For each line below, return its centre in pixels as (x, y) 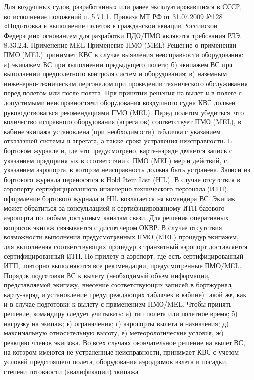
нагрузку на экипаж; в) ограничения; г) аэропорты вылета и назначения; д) (116, 323)
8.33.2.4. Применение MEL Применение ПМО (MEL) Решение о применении (120, 45)
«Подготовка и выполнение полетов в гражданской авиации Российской (111, 26)
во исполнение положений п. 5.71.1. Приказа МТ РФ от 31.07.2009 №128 (113, 16)
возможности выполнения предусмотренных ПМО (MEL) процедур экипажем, (121, 237)
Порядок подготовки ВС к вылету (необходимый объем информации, (107, 275)
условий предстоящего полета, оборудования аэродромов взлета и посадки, (116, 361)
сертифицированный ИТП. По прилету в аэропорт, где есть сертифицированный (124, 256)
